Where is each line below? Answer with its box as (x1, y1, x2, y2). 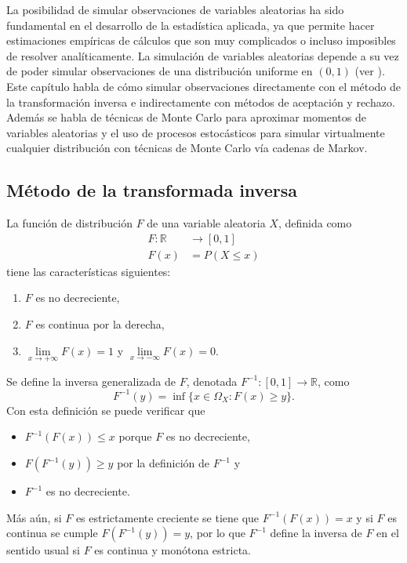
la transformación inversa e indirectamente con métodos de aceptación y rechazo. (6, 93, 395, 110)
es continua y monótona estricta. (94, 542, 251, 558)
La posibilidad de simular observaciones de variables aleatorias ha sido (6, 2, 344, 17)
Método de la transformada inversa (6, 178, 297, 202)
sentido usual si (6, 542, 80, 558)
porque (118, 428, 152, 445)
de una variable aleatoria (147, 215, 266, 231)
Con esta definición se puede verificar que (6, 401, 205, 418)
